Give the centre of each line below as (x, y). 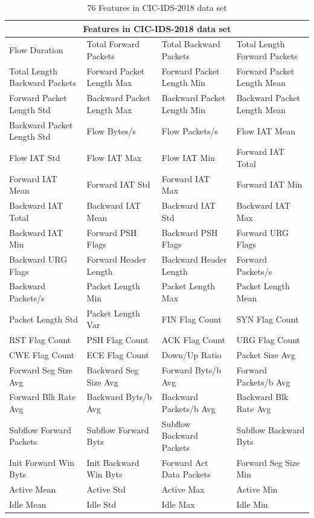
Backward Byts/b (119, 397)
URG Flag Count (268, 340)
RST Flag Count (40, 340)
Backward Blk (262, 397)
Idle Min (252, 504)
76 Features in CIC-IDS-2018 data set (157, 7)
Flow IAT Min (188, 157)
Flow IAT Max (114, 157)
